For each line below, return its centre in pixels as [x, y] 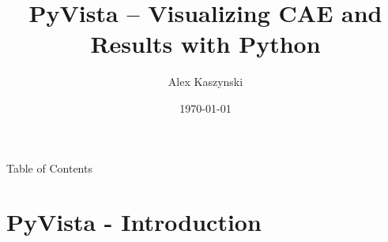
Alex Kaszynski [205, 82]
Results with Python [205, 44]
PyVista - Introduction [134, 222]
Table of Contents [49, 168]
